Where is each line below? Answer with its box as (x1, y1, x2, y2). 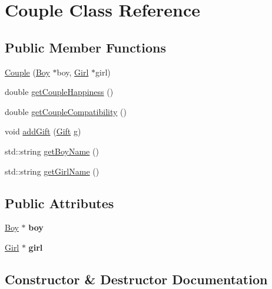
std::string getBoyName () (5, 144, 99, 157)
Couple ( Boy (5, 65, 50, 78)
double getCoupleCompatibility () (5, 105, 127, 117)
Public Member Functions (5, 38, 166, 56)
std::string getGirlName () (5, 165, 99, 177)
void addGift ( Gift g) (5, 125, 81, 137)
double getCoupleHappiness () (5, 86, 114, 98)
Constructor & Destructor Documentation (5, 270, 268, 288)
